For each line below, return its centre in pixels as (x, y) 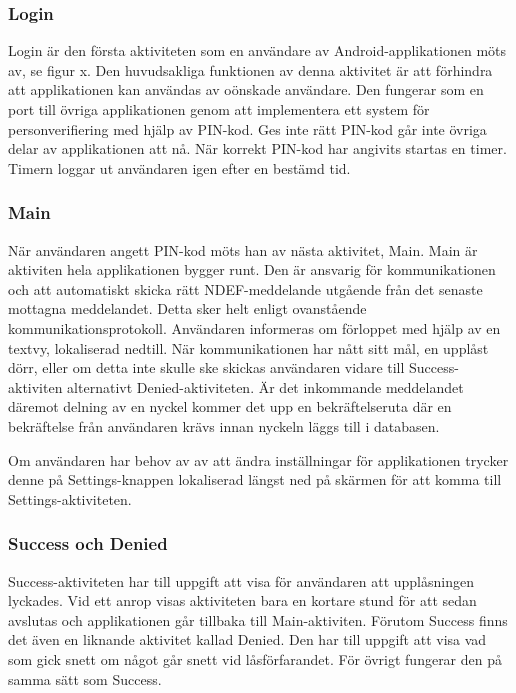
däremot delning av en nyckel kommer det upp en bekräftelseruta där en (230, 406)
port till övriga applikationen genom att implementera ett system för (219, 109)
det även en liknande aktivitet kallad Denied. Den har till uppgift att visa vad (247, 639)
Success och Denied (88, 543)
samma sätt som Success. (85, 678)
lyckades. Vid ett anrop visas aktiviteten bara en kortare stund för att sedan (242, 600)
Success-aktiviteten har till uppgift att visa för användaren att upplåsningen (241, 580)
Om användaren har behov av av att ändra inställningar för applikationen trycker (258, 459)
